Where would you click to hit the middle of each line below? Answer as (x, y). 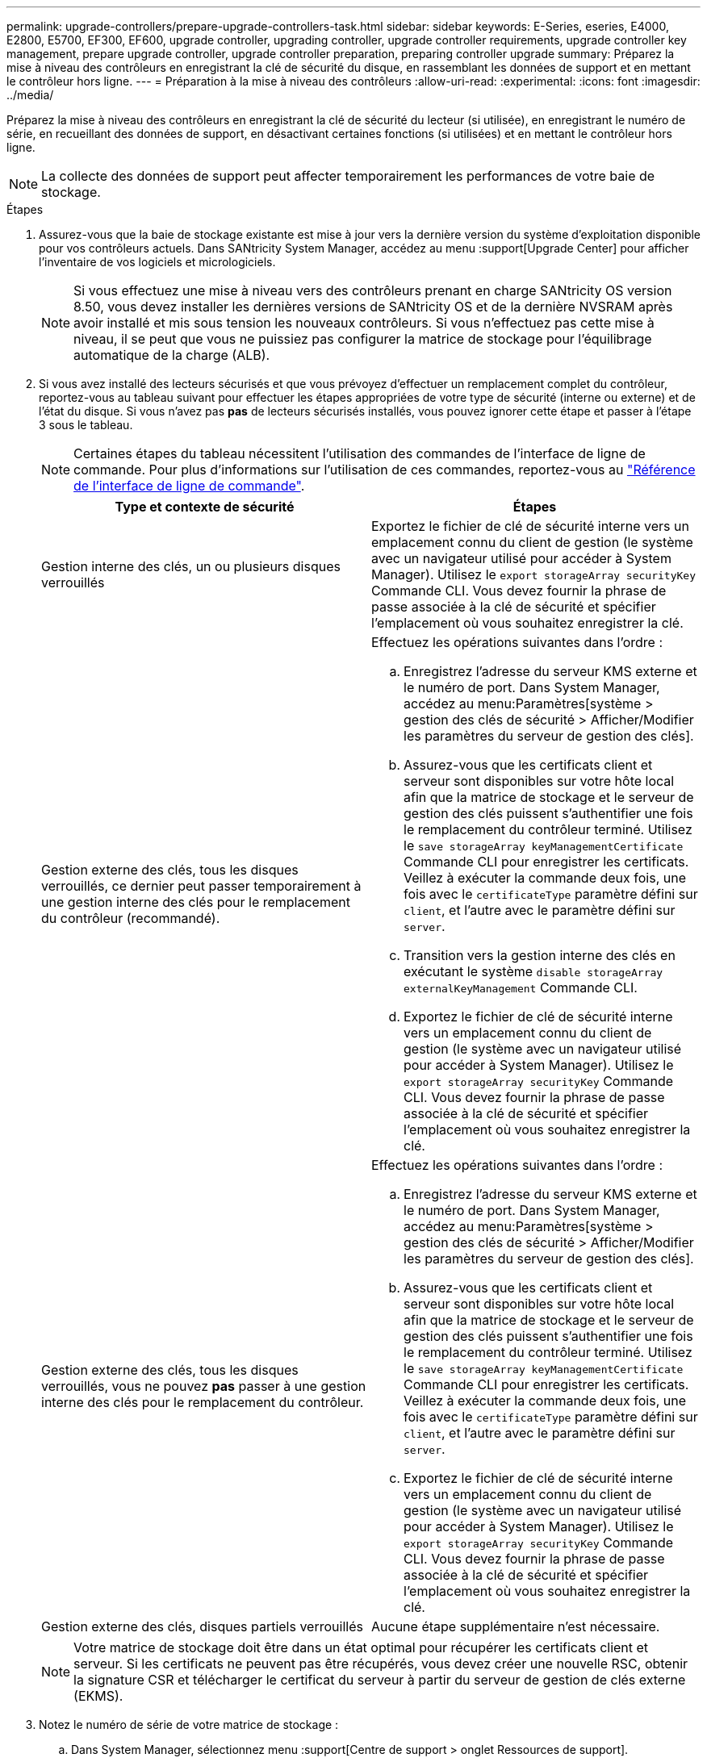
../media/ (30, 95)
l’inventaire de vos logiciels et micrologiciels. (157, 262)
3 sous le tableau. (86, 425)
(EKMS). (98, 1696)
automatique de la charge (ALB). (172, 355)
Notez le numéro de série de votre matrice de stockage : (189, 1724)
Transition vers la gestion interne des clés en (540, 955)
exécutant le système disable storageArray (533, 971)
